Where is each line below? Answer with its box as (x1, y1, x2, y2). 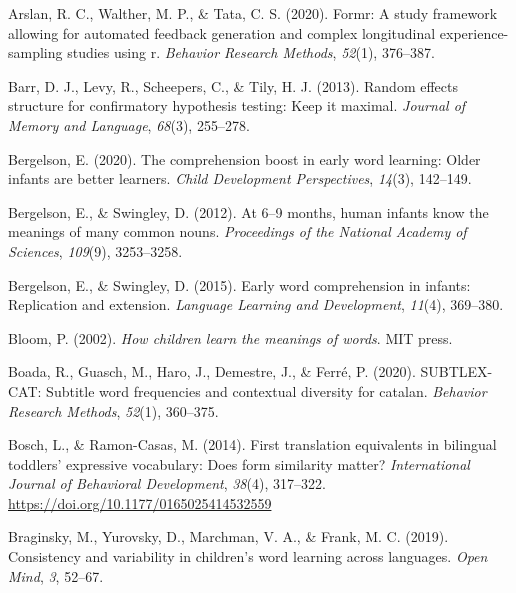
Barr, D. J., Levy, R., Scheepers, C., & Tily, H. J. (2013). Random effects (8, 75, 459, 96)
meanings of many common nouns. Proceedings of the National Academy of (8, 221, 467, 242)
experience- (439, 22, 509, 43)
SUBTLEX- (420, 361, 493, 382)
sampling (8, 42, 63, 63)
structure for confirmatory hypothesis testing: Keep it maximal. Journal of (8, 95, 466, 116)
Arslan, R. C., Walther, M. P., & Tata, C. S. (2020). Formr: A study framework (8, 3, 498, 23)
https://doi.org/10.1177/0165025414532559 (8, 492, 272, 513)
